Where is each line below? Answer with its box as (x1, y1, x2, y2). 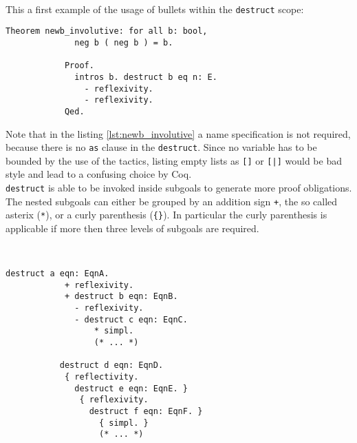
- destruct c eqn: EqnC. (74, 314, 188, 324)
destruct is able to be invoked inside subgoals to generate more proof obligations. (6, 181, 352, 194)
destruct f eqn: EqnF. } (89, 406, 203, 417)
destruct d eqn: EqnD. (59, 360, 164, 371)
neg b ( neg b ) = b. (74, 37, 173, 48)
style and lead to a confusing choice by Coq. (6, 167, 192, 181)
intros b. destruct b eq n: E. (74, 72, 217, 82)
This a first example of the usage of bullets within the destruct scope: (6, 1, 304, 16)
